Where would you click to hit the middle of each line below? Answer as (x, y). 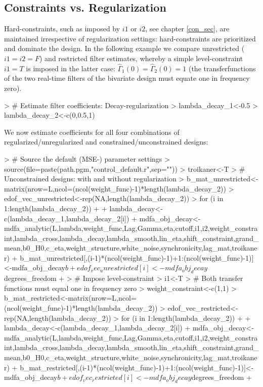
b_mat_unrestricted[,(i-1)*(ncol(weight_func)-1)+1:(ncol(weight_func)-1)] (137, 257)
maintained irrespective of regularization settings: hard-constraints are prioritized (130, 38)
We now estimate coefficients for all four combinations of (92, 132)
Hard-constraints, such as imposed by (62, 29)
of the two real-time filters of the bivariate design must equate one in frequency (127, 78)
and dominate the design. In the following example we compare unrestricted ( (124, 48)
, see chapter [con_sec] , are (187, 29)
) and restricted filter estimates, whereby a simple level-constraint (141, 58)
